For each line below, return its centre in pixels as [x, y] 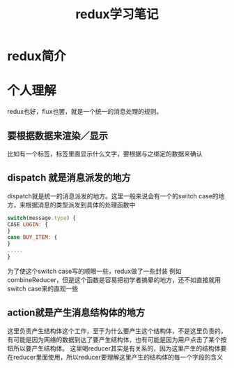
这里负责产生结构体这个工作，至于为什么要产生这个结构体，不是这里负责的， [117, 331]
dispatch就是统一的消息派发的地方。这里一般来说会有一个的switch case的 [113, 196]
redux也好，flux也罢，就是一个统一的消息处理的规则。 [85, 112]
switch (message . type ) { [42, 218]
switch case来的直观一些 [43, 288]
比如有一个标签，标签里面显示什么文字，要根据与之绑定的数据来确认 [105, 154]
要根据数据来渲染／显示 [57, 136]
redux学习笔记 [117, 14]
